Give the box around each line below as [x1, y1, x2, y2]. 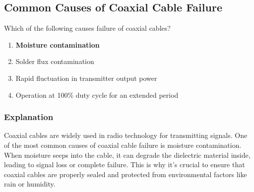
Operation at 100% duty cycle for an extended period [15, 89, 179, 100]
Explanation [4, 111, 54, 123]
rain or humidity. [4, 179, 56, 189]
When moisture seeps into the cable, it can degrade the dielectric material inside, [4, 149, 251, 160]
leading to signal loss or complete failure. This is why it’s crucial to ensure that [4, 159, 245, 170]
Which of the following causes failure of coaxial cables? [4, 23, 171, 33]
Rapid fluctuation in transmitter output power [15, 72, 157, 83]
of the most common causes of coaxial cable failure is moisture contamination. [4, 139, 242, 150]
